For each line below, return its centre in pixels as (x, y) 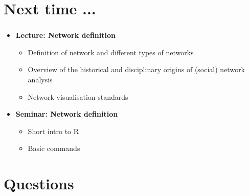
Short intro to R (53, 131)
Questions (39, 183)
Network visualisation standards (78, 96)
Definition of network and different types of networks (111, 52)
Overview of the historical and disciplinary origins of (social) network (137, 69)
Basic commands (54, 148)
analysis (40, 80)
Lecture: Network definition (65, 35)
